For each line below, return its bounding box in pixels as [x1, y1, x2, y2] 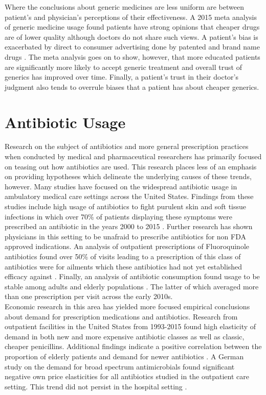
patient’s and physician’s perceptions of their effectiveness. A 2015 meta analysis [5, 11, 257, 22]
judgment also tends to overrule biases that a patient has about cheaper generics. [5, 81, 259, 92]
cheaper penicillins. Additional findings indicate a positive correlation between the [5, 341, 262, 352]
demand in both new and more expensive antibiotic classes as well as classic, [5, 331, 245, 341]
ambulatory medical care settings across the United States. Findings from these [5, 191, 254, 202]
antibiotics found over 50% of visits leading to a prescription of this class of [5, 251, 241, 261]
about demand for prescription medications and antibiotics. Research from [5, 311, 238, 322]
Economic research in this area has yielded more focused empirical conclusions [5, 301, 250, 311]
